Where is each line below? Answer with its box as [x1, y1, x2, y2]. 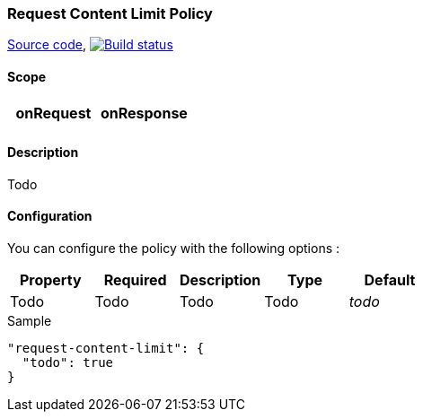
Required [103, 271, 167, 290]
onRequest [15, 103, 92, 122]
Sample [7, 313, 52, 329]
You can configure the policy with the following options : [7, 240, 340, 257]
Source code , [7, 37, 86, 53]
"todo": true [22, 355, 114, 371]
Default [364, 271, 416, 290]
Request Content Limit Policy [7, 4, 213, 22]
